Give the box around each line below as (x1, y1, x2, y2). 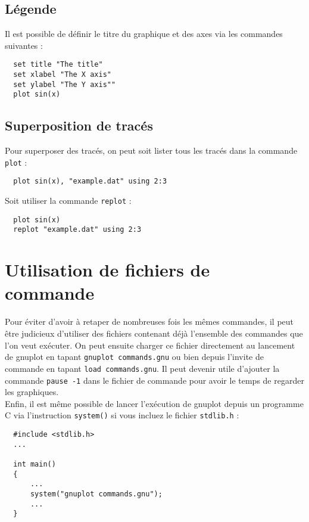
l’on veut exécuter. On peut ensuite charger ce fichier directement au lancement (5, 338, 295, 351)
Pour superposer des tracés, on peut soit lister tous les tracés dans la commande (5, 144, 298, 157)
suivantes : (5, 39, 43, 51)
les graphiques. (5, 386, 59, 398)
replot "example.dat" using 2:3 (13, 225, 142, 234)
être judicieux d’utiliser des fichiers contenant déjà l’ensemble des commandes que (5, 327, 303, 339)
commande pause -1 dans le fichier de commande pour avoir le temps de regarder (5, 374, 304, 386)
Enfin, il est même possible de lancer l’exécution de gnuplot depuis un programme (5, 397, 304, 409)
